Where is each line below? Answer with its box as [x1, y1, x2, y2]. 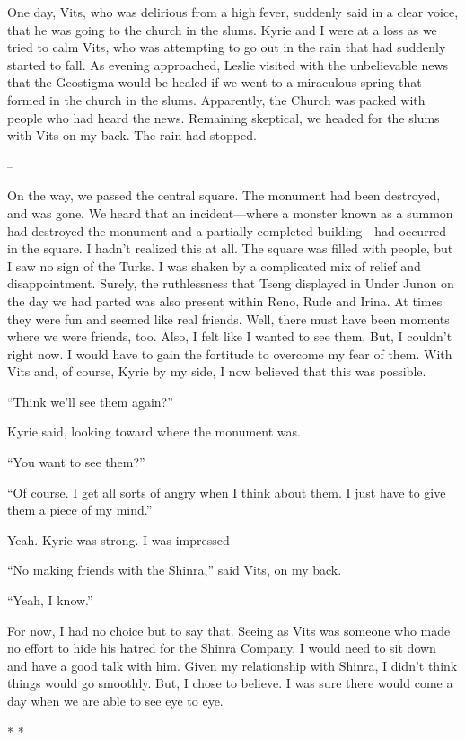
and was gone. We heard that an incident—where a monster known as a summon [7, 203, 453, 222]
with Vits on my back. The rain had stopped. [7, 126, 257, 145]
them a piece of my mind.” [7, 500, 153, 519]
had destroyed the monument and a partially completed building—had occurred [7, 221, 447, 240]
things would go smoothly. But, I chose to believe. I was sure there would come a [7, 674, 453, 692]
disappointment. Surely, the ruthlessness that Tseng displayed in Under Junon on [7, 274, 454, 293]
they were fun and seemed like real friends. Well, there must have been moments [7, 309, 450, 328]
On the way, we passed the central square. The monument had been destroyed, [7, 186, 441, 205]
